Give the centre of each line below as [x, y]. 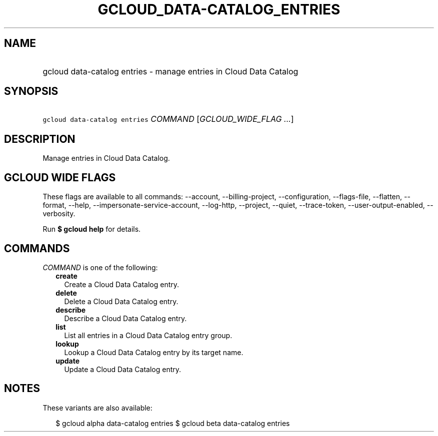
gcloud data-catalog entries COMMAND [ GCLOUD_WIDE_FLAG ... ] [168, 119]
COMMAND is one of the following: [100, 267]
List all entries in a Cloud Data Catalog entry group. [148, 335]
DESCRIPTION [40, 139]
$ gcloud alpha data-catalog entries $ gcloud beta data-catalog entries [173, 423]
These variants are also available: [97, 408]
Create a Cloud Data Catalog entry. [122, 284]
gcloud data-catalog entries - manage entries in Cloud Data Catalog [170, 71]
